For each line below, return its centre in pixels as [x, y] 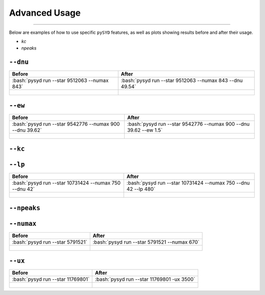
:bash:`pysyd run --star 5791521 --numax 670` [146, 242]
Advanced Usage [45, 13]
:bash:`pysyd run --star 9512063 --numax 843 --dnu [182, 80]
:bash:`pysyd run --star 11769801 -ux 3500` [145, 279]
